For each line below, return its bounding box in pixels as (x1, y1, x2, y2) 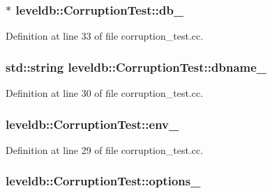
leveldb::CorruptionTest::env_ (6, 115, 179, 132)
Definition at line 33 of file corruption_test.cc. (6, 29, 204, 43)
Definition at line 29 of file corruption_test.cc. (6, 142, 204, 157)
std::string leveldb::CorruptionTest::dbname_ (6, 58, 267, 75)
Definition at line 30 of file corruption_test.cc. (6, 86, 204, 100)
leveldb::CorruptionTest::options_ (6, 172, 201, 190)
